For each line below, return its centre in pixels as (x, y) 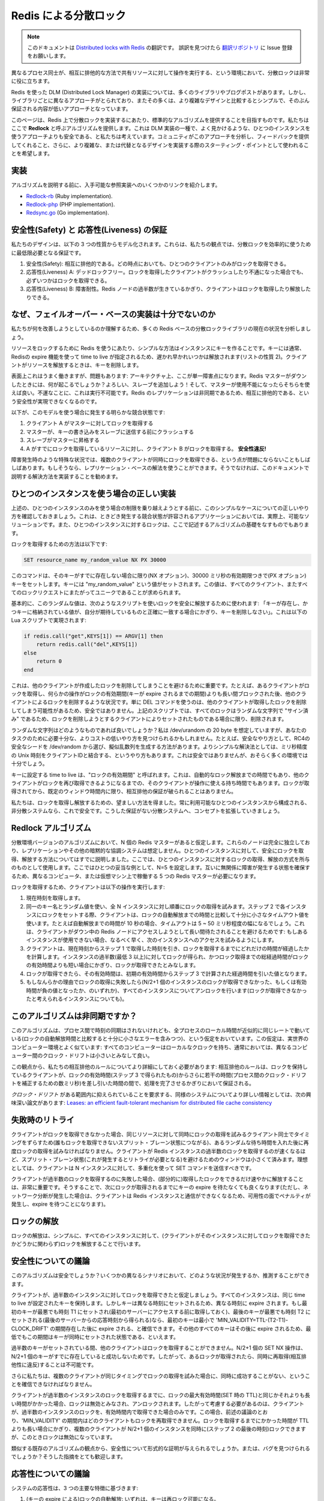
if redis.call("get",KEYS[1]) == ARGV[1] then (93, 636)
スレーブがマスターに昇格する (63, 440)
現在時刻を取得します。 (55, 898)
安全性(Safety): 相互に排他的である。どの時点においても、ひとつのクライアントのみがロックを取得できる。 (158, 264)
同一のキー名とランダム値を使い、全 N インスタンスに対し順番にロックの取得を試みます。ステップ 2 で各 (156, 906)
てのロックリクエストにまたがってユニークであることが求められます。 (97, 592)
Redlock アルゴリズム (51, 828)
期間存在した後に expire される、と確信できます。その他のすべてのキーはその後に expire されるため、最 (183, 1328)
